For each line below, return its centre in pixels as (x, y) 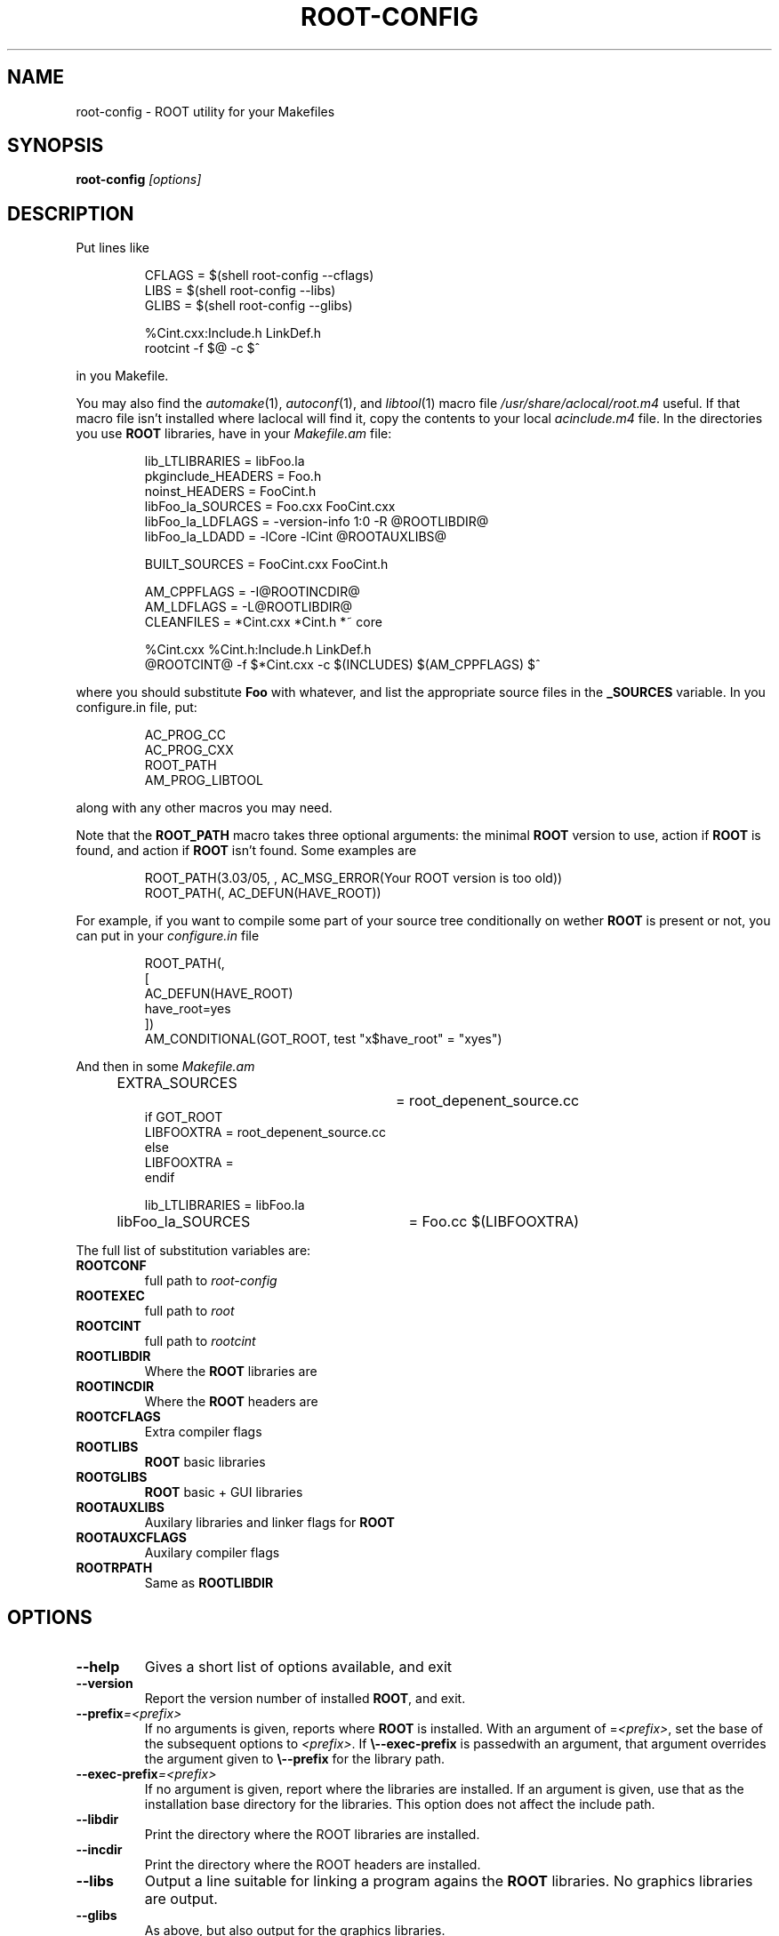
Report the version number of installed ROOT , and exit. (305, 1699)
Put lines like (112, 248)
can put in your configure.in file (168, 936)
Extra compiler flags (203, 1432)
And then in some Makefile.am (165, 1067)
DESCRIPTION (71, 213)
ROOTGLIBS (112, 1477)
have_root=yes (188, 1009)
